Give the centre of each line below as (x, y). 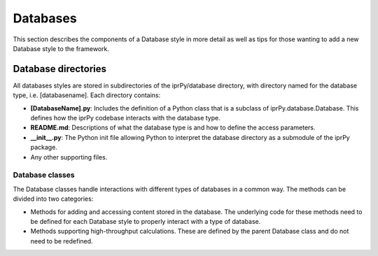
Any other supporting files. (69, 157)
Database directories (60, 69)
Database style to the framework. (61, 48)
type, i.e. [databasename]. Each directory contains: (87, 95)
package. (44, 148)
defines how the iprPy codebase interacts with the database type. (125, 118)
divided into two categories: (53, 199)
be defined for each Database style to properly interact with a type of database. (146, 221)
